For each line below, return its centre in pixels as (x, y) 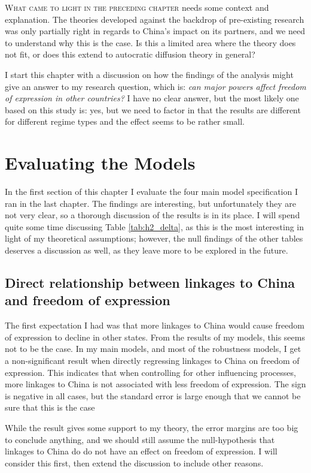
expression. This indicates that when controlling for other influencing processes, (150, 372)
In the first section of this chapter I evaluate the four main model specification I (152, 192)
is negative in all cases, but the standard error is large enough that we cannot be (153, 395)
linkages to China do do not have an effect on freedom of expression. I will (141, 451)
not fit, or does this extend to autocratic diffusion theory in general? (130, 54)
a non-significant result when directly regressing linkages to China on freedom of (152, 360)
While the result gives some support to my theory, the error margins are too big (152, 427)
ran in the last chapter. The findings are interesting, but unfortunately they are (151, 203)
